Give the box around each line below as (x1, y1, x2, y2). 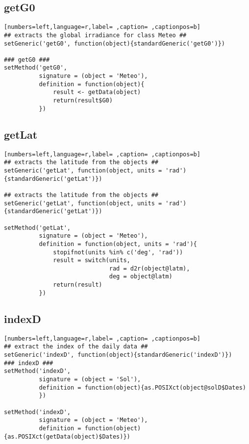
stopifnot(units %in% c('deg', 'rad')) (53, 248, 183, 256)
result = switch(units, (53, 257, 130, 264)
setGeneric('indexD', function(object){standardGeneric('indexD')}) (4, 351, 232, 358)
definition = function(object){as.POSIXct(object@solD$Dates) (39, 384, 246, 391)
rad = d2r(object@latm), (109, 265, 190, 272)
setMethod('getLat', (4, 224, 71, 231)
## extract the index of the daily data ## (4, 343, 148, 350)
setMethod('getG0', (4, 64, 67, 72)
